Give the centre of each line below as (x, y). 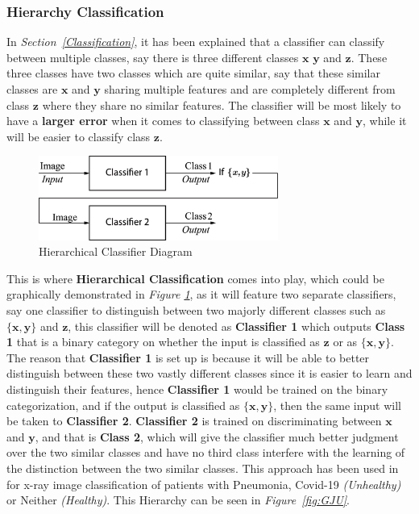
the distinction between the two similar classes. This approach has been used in (203, 468)
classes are (32, 89)
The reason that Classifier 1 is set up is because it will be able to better (188, 357)
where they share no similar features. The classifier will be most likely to (222, 104)
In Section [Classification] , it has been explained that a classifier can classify (196, 42)
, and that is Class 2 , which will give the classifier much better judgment (217, 436)
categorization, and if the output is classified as (123, 405)
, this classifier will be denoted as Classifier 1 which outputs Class (236, 326)
